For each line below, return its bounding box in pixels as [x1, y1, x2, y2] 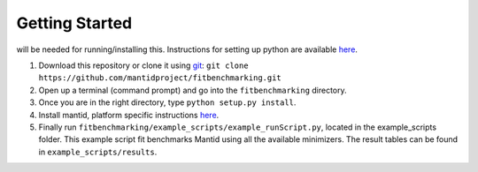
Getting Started [16, 13, 133, 33]
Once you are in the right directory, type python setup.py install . [38, 97, 297, 108]
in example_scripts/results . [38, 146, 158, 157]
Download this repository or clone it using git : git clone [38, 60, 249, 71]
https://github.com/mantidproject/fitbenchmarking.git [38, 73, 282, 83]
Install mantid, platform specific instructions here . [38, 109, 220, 120]
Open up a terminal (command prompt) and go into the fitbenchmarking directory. [38, 85, 347, 95]
